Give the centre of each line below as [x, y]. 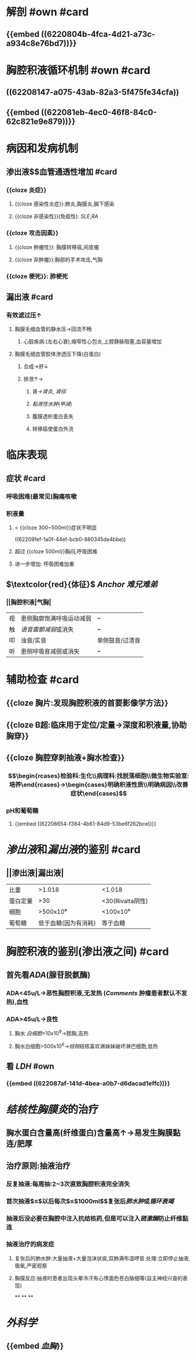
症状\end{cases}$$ [99, 793]
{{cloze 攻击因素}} [32, 233]
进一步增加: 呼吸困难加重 [44, 564]
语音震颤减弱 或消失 [48, 629]
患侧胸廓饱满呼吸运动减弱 [56, 618]
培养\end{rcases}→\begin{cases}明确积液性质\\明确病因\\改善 [99, 785]
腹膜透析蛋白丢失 [53, 416]
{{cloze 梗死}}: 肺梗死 [37, 276]
